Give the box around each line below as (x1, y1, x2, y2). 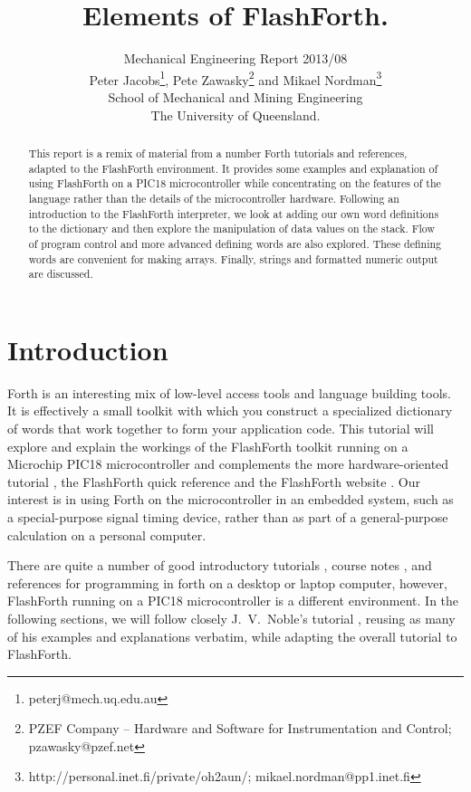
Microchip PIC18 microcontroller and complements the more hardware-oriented (7, 454, 449, 473)
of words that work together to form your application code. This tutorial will (7, 418, 434, 437)
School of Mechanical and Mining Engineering (108, 87, 363, 106)
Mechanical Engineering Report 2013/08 (123, 49, 348, 68)
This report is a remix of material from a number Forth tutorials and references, (28, 145, 408, 160)
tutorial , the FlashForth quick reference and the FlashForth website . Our (7, 472, 420, 491)
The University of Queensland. (150, 105, 321, 124)
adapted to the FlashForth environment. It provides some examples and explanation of (28, 160, 438, 176)
